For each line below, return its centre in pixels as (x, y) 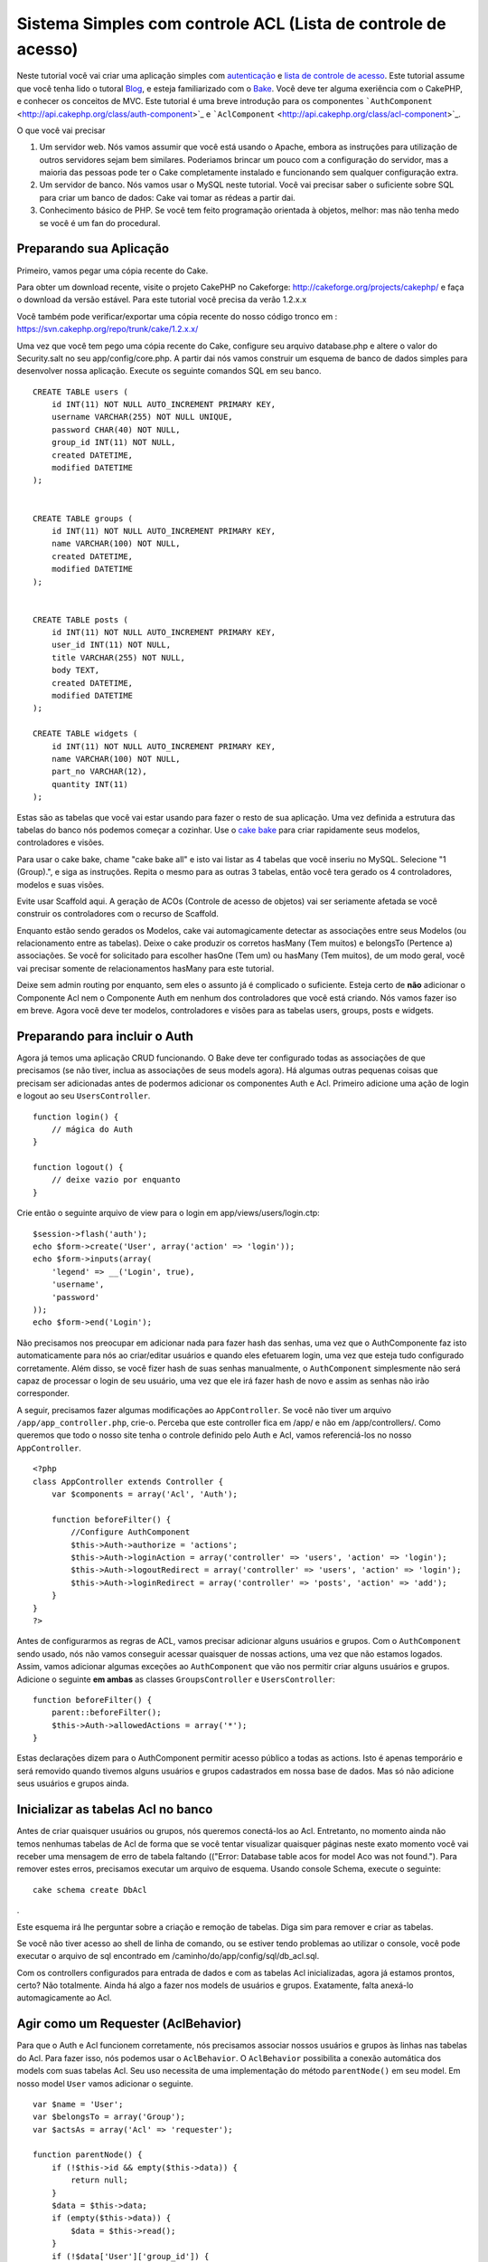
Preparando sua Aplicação (93, 249)
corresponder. (43, 1393)
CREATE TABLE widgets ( (85, 734)
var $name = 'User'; (78, 2104)
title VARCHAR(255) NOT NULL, (118, 657)
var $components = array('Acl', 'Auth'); (145, 1494)
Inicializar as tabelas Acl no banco (115, 1810)
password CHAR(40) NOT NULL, (116, 429)
